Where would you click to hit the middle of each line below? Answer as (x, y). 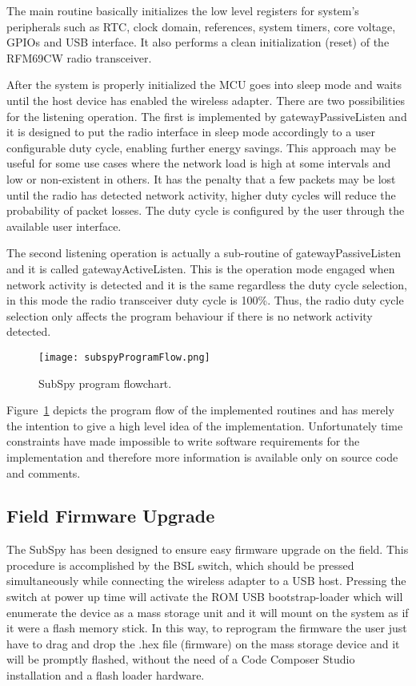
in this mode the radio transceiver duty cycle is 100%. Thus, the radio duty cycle (205, 300)
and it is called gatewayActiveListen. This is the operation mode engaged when (201, 268)
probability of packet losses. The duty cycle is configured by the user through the (206, 210)
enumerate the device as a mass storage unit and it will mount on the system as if (208, 612)
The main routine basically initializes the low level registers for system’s (183, 10)
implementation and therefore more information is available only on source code (202, 456)
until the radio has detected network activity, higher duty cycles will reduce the (201, 194)
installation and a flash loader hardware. (106, 675)
